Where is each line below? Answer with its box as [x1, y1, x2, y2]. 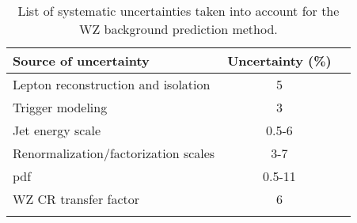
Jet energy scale [13, 121, 101, 139]
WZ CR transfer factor [13, 190, 140, 208]
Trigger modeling [13, 98, 108, 116]
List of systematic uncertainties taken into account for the [17, 2, 340, 20]
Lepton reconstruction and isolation [13, 75, 211, 93]
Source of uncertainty [13, 51, 150, 70]
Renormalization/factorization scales [13, 144, 215, 162]
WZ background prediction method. [78, 20, 278, 38]
